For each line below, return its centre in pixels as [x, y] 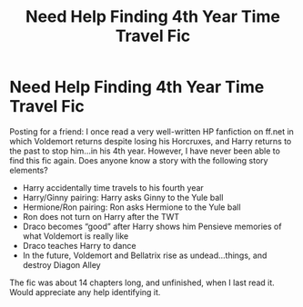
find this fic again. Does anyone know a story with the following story [139, 160]
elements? [29, 170]
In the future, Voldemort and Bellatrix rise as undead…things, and [145, 255]
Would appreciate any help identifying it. [85, 292]
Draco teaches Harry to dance [79, 245]
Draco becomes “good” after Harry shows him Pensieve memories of [152, 226]
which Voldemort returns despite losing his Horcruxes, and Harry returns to [151, 141]
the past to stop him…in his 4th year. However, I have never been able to [145, 151]
